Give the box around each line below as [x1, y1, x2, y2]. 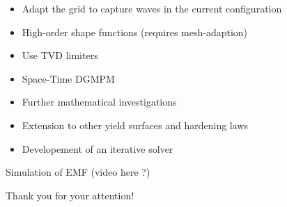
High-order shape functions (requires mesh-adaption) [22, 24, 248, 39]
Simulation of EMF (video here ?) [6, 165, 150, 179]
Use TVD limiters [22, 48, 98, 63]
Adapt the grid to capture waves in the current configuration [22, 1, 282, 15]
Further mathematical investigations [22, 94, 177, 109]
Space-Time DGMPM [22, 71, 115, 85]
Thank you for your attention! [6, 188, 134, 202]
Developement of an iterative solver [22, 141, 173, 156]
